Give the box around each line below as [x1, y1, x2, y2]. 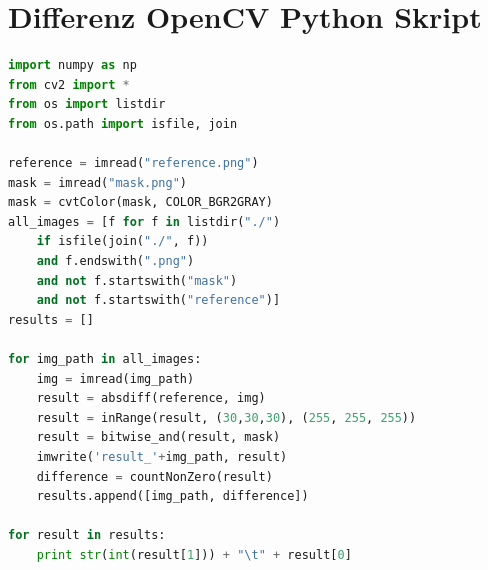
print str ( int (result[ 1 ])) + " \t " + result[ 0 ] [36, 547, 352, 562]
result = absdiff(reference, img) [36, 391, 266, 406]
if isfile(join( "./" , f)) [36, 234, 209, 249]
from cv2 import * [8, 77, 130, 92]
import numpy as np [8, 58, 137, 73]
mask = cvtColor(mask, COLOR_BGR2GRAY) [8, 195, 273, 210]
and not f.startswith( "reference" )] [36, 293, 281, 308]
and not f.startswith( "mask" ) [36, 273, 238, 288]
